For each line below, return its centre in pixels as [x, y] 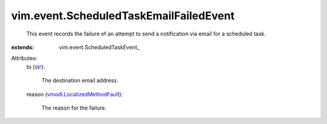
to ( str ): [36, 67]
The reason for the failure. [74, 108]
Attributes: [24, 58]
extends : [23, 47]
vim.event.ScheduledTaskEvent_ [99, 47]
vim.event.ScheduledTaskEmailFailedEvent [123, 16]
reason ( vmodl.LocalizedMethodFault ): [75, 94]
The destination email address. [80, 81]
